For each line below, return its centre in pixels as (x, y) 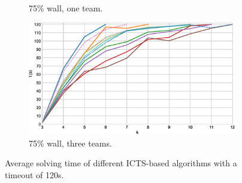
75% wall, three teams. (70, 143)
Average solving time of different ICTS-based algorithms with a (121, 163)
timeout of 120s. (34, 174)
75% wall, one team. (66, 8)
